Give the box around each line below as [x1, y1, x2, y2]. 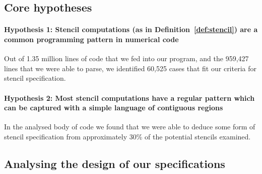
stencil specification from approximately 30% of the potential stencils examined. [4, 131, 251, 141]
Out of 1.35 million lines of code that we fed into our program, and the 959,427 [4, 53, 249, 64]
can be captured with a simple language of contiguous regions [4, 102, 223, 113]
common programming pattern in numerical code [4, 34, 179, 44]
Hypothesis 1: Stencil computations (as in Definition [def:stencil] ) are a [4, 24, 258, 35]
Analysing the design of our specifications [4, 155, 225, 171]
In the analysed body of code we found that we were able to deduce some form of [4, 121, 255, 132]
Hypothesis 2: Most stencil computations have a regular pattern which [4, 92, 255, 103]
